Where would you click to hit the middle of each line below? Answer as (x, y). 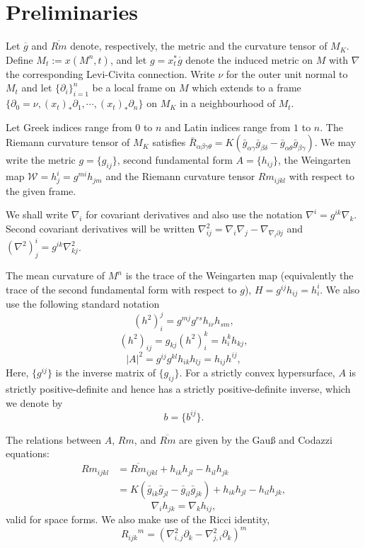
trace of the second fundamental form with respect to (121, 289)
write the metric (41, 160)
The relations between (54, 439)
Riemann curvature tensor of (68, 142)
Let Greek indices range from (69, 127)
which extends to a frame (247, 88)
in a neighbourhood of (227, 103)
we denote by (34, 402)
